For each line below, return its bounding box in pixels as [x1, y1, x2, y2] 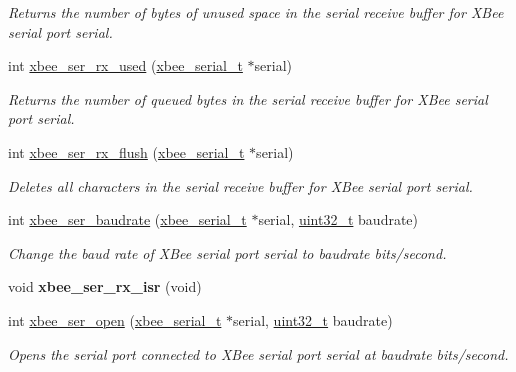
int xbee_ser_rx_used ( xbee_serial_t [8, 55, 243, 76]
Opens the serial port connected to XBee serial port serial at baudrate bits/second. [8, 343, 509, 364]
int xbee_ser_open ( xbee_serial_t [8, 309, 222, 330]
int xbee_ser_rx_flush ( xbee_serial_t [8, 141, 245, 162]
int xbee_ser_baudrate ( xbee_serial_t [8, 209, 247, 230]
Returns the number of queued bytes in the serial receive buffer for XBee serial [8, 88, 488, 109]
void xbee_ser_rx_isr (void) [8, 276, 202, 297]
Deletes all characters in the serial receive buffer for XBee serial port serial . [8, 175, 473, 196]
